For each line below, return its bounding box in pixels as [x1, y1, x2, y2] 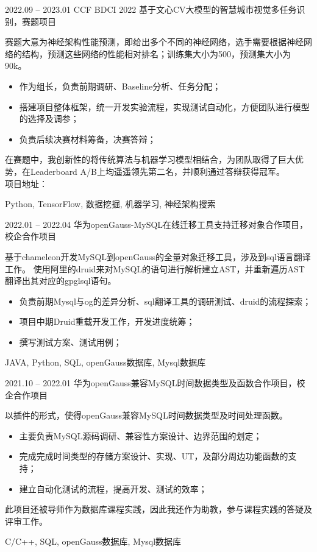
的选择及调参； [19, 112, 79, 125]
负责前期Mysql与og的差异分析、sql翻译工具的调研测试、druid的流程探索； [19, 294, 312, 307]
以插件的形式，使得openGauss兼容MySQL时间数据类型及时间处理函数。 [5, 409, 288, 422]
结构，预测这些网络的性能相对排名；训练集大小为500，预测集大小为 [21, 47, 291, 60]
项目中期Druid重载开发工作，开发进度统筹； [19, 315, 195, 328]
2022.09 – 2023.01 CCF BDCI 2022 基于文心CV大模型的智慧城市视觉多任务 [5, 3, 297, 15]
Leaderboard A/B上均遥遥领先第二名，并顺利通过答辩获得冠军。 [30, 165, 285, 177]
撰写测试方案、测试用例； [19, 335, 122, 348]
